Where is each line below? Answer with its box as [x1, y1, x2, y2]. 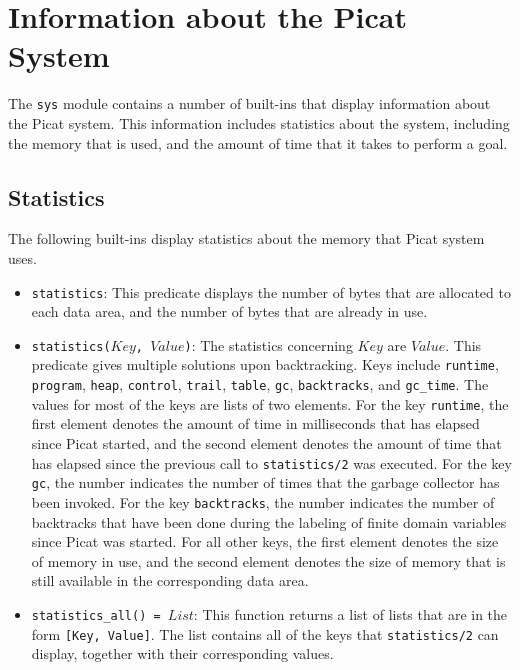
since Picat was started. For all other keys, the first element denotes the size [31, 531, 499, 552]
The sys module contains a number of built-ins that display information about [8, 93, 491, 114]
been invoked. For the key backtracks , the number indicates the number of [31, 491, 495, 512]
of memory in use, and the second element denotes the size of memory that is [31, 550, 506, 571]
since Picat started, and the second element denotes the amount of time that [31, 433, 502, 454]
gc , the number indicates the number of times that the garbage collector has [31, 472, 500, 493]
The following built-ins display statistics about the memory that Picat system [8, 228, 485, 249]
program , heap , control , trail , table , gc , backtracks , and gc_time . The [31, 374, 489, 395]
